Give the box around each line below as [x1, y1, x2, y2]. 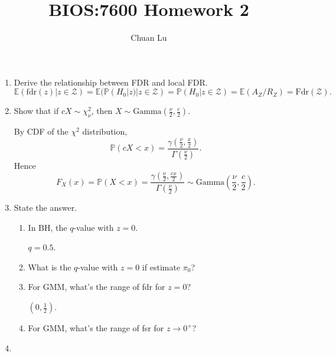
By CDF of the [14, 125, 68, 138]
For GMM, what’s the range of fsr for [28, 322, 164, 334]
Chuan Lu [131, 31, 167, 44]
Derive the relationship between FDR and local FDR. [14, 76, 208, 88]
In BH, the [28, 221, 67, 233]
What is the [28, 260, 71, 273]
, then [91, 104, 113, 117]
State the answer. [14, 201, 77, 214]
